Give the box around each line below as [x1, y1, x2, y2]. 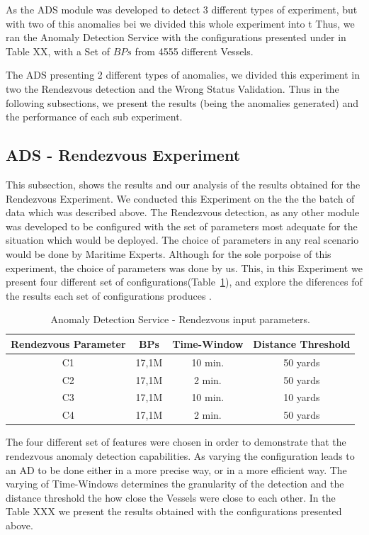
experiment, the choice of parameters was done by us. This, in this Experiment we [6, 260, 363, 275]
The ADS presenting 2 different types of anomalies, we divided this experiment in [6, 67, 360, 82]
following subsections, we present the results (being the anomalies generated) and [6, 95, 359, 110]
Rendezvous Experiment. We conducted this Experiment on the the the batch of [6, 191, 355, 205]
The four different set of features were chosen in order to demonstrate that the [6, 434, 346, 449]
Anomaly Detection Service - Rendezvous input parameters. [50, 312, 310, 327]
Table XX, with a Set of [6, 43, 110, 58]
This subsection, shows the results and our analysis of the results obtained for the [6, 176, 361, 191]
